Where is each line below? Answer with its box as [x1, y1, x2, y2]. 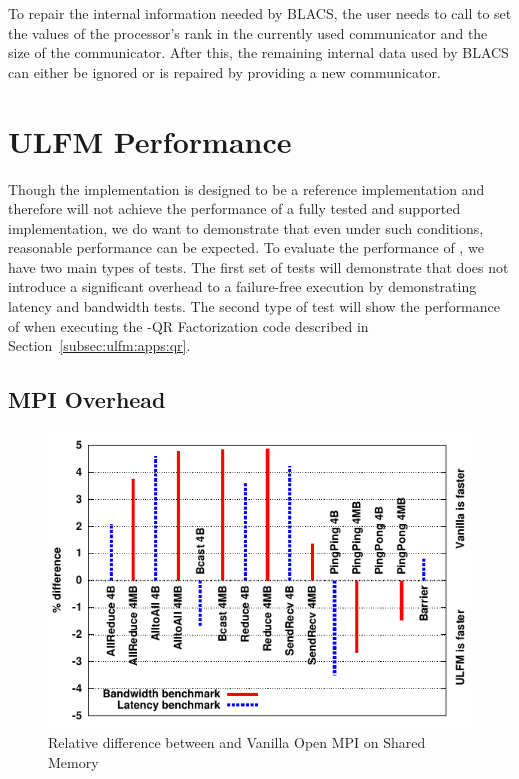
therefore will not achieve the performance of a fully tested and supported [8, 198, 461, 219]
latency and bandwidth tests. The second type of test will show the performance [8, 296, 500, 317]
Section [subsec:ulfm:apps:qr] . [8, 335, 191, 356]
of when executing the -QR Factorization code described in [8, 315, 369, 336]
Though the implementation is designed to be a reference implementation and [8, 178, 485, 199]
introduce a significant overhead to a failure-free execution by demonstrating [8, 276, 477, 297]
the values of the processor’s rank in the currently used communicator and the [8, 22, 488, 43]
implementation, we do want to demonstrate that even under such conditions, [8, 217, 484, 238]
